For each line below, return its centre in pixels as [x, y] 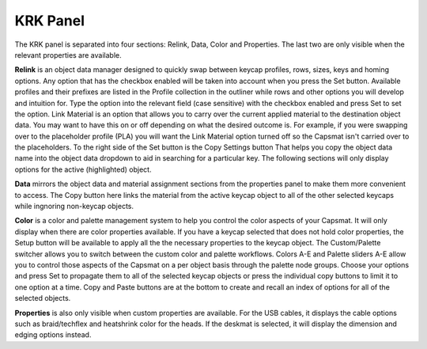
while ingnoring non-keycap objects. [74, 207]
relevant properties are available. [68, 55]
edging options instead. [53, 335]
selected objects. [43, 298]
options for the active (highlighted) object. [83, 169]
